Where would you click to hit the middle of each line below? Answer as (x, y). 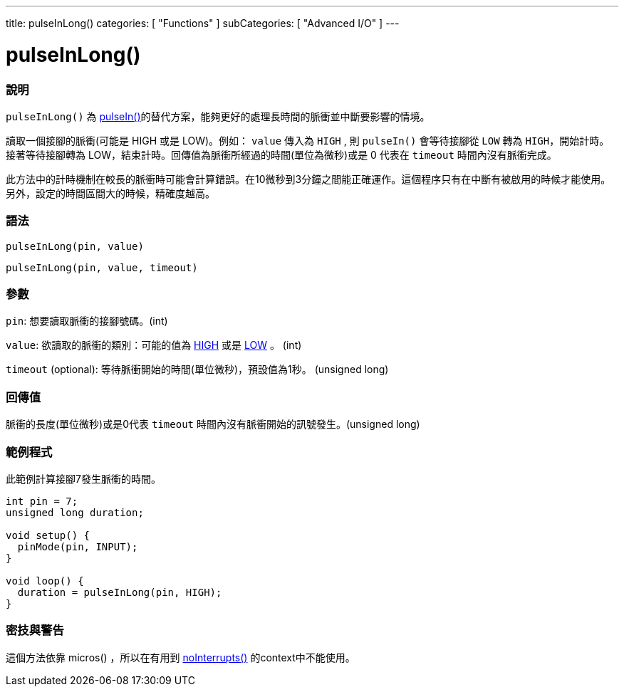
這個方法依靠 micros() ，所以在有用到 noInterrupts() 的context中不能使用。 (181, 657)
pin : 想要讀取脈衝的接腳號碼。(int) (87, 321)
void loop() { (45, 581)
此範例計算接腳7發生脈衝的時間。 (83, 478)
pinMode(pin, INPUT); (78, 546)
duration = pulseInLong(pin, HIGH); (120, 592)
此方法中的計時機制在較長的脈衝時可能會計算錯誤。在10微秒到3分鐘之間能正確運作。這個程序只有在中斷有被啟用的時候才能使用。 (308, 179)
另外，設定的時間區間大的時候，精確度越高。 (110, 193)
